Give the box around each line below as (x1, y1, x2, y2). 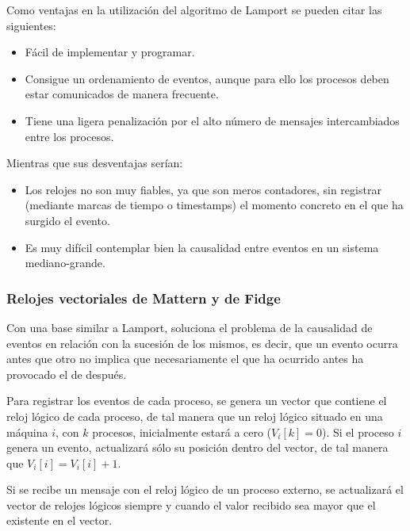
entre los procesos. (25, 128, 114, 144)
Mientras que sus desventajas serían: (6, 155, 183, 171)
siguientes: (6, 17, 56, 33)
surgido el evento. (25, 212, 110, 228)
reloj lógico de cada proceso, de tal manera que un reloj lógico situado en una (6, 407, 383, 424)
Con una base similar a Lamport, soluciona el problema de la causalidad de (6, 319, 373, 335)
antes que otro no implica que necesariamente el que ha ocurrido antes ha (6, 350, 364, 367)
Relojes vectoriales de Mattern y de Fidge (6, 288, 281, 308)
